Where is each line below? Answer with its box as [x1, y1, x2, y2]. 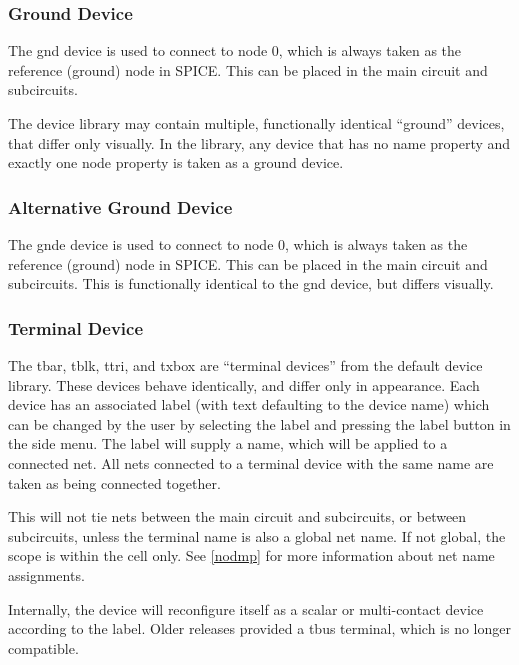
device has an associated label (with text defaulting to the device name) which [8, 394, 490, 415]
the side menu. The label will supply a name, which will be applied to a [8, 433, 448, 454]
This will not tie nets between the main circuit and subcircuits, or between [8, 506, 467, 527]
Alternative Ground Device [8, 194, 233, 219]
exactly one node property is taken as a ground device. [8, 152, 344, 173]
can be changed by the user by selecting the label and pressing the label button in [8, 413, 511, 434]
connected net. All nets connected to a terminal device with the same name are [8, 452, 494, 473]
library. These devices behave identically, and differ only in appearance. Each [8, 374, 480, 395]
